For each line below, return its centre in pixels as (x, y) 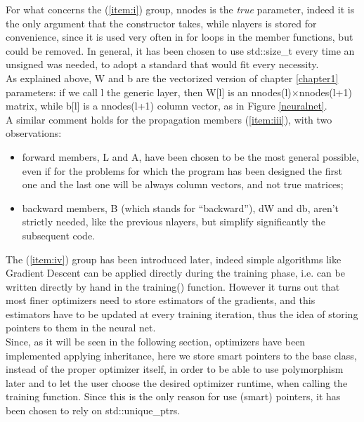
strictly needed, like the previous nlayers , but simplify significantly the (174, 222)
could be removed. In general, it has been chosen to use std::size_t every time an (180, 50)
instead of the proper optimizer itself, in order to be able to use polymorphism (175, 369)
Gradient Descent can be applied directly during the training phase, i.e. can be (175, 273)
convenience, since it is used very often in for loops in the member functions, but (180, 37)
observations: (34, 133)
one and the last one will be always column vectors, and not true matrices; (183, 184)
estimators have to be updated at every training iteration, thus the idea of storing (182, 314)
